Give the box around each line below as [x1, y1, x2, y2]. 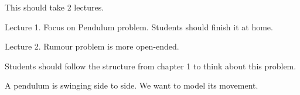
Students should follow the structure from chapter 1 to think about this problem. [5, 59, 296, 72]
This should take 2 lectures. [5, 1, 104, 13]
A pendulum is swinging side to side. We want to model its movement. [5, 79, 258, 92]
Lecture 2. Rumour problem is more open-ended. [5, 40, 179, 52]
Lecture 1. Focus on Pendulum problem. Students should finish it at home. [5, 20, 273, 33]
